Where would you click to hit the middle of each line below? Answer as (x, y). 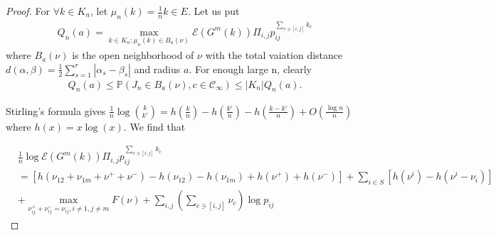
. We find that (154, 126)
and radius (157, 69)
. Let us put (213, 11)
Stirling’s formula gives (56, 110)
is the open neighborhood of (133, 55)
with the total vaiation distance (274, 55)
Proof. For (28, 11)
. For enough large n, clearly (250, 69)
